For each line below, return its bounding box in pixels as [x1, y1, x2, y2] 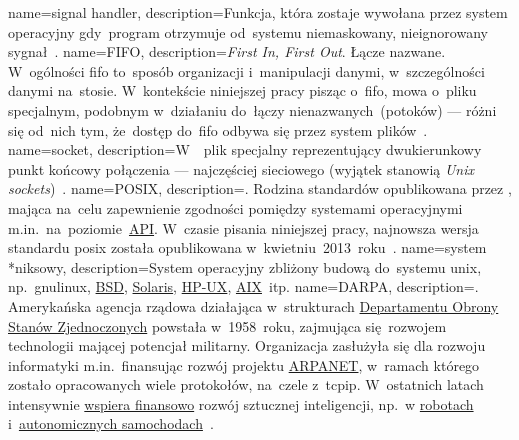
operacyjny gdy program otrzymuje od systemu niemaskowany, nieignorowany [8, 21, 488, 42]
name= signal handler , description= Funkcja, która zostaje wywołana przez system [8, 2, 508, 22]
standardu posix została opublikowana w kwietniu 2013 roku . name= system [8, 237, 487, 258]
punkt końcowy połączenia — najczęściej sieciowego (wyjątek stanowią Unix [8, 158, 475, 179]
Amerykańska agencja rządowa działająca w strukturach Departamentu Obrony [8, 295, 499, 316]
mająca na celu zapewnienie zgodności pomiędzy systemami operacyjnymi [8, 197, 463, 218]
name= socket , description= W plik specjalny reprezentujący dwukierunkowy [8, 139, 482, 160]
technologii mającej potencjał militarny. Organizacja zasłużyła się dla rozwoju [8, 335, 486, 356]
